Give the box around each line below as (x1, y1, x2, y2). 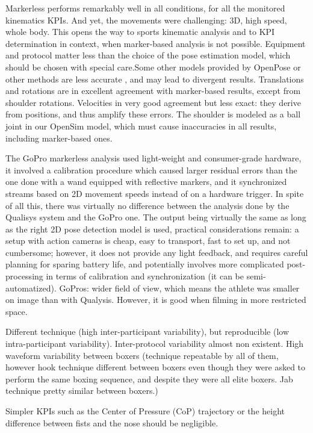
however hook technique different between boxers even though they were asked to (5, 361, 306, 373)
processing (5, 270, 43, 282)
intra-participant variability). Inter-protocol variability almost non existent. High (5, 337, 304, 350)
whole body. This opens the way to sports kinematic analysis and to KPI (5, 25, 275, 38)
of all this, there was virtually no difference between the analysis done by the (5, 199, 290, 211)
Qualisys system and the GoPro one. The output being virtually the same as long (5, 211, 306, 223)
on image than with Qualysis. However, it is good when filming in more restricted (5, 293, 306, 306)
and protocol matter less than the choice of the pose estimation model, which (5, 49, 291, 61)
